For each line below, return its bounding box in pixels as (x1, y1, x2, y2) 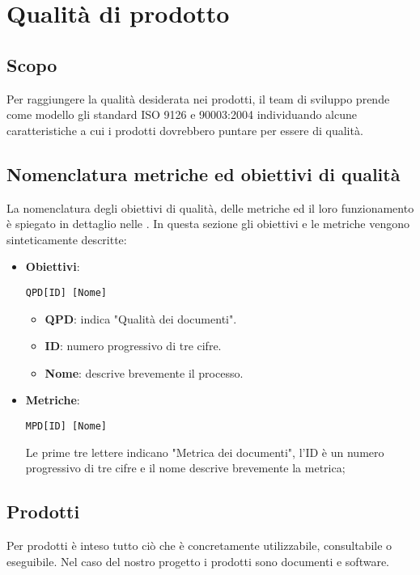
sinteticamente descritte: (6, 230, 127, 247)
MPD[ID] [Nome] (25, 420, 108, 432)
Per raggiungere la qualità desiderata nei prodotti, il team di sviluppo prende (6, 90, 390, 107)
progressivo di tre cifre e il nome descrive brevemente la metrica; (25, 459, 346, 476)
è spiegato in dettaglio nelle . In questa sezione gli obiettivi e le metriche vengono (6, 215, 409, 232)
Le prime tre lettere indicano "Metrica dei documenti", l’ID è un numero (25, 443, 384, 460)
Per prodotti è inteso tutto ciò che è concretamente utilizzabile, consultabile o (6, 537, 392, 554)
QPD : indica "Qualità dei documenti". (45, 310, 237, 327)
